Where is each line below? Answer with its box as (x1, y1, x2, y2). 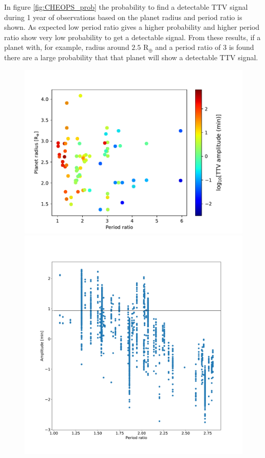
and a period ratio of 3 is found (155, 42, 254, 52)
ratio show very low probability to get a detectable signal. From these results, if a (4, 31, 261, 42)
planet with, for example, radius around (4, 42, 129, 52)
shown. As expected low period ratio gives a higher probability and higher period (4, 22, 260, 32)
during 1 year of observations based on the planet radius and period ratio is (4, 11, 242, 22)
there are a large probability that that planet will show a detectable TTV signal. (4, 51, 258, 62)
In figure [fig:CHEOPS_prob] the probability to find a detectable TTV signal (4, 2, 248, 12)
